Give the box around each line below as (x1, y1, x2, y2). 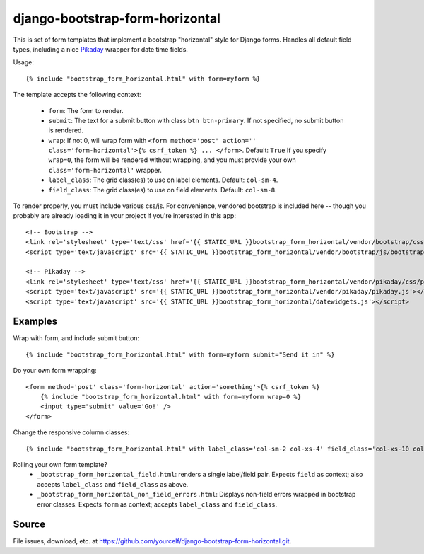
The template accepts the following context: (13, 91, 141, 99)
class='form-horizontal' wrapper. (48, 166, 163, 174)
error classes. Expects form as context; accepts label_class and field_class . (37, 500, 278, 509)
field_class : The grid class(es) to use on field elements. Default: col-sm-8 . (48, 185, 277, 194)
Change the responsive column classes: (13, 428, 130, 437)
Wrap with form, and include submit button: (13, 334, 140, 342)
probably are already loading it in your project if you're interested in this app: (13, 212, 237, 220)
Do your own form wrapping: (13, 367, 97, 375)
